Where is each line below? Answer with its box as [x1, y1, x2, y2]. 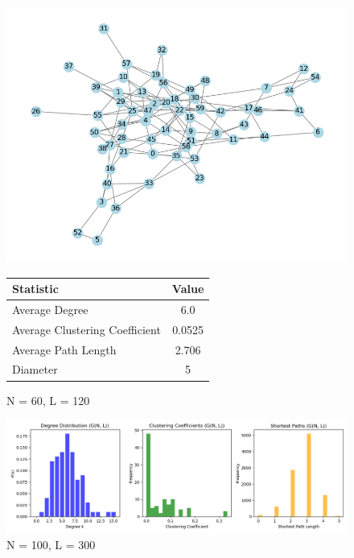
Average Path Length [12, 341, 117, 358]
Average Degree [12, 300, 88, 317]
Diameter [12, 361, 58, 378]
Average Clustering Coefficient [12, 320, 161, 337]
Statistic [12, 280, 59, 297]
